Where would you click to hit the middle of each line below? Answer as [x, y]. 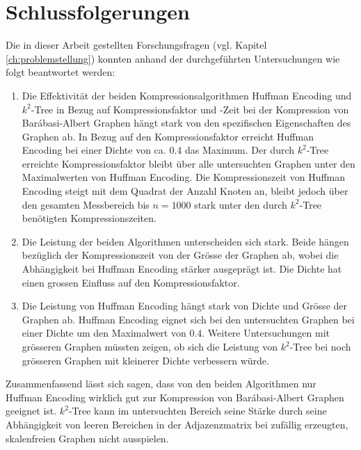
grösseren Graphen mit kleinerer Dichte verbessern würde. [145, 360]
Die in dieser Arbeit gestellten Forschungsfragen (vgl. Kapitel [136, 45]
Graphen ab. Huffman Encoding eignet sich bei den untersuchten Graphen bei [188, 319]
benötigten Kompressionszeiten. [89, 218]
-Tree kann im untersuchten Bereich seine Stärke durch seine [198, 411]
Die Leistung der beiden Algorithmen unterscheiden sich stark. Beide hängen [185, 241]
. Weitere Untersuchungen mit [266, 333]
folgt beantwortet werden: [61, 72]
